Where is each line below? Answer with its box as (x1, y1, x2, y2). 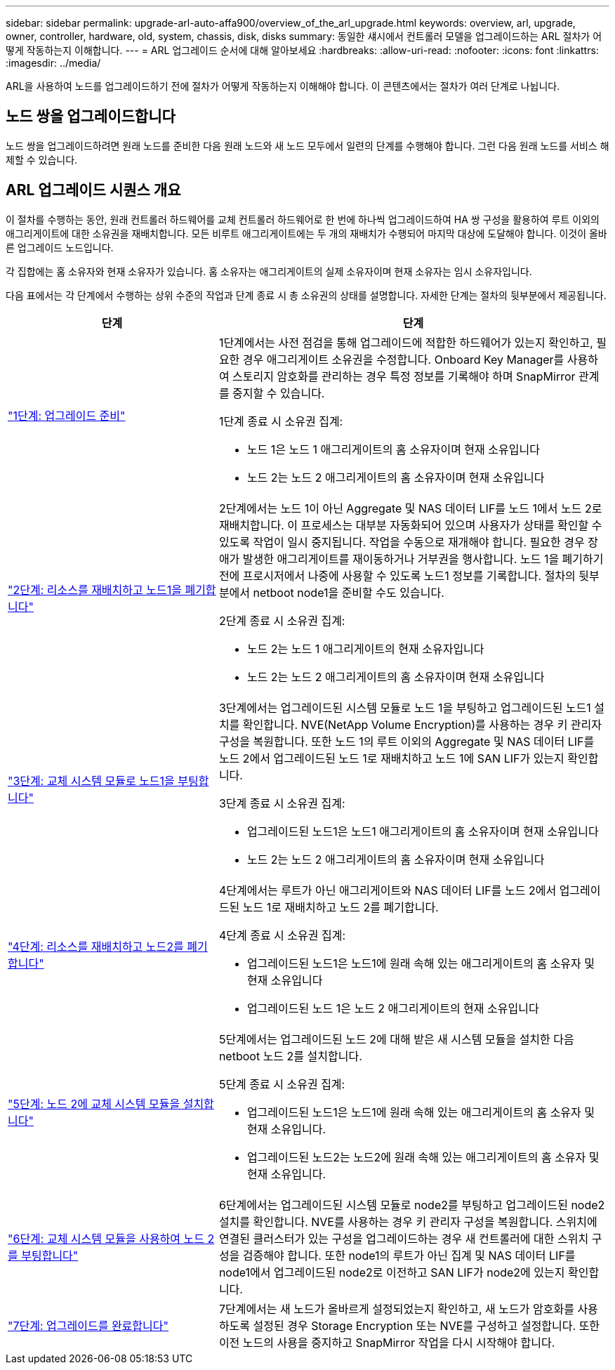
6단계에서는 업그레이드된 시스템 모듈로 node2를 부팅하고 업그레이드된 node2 (218, 1197, 605, 1212)
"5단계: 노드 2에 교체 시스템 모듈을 (8, 1096, 180, 1111)
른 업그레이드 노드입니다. (6, 241, 114, 253)
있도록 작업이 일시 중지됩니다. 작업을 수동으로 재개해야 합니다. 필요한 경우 (218, 534, 585, 549)
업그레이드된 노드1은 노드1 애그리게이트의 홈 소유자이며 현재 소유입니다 (246, 824, 599, 838)
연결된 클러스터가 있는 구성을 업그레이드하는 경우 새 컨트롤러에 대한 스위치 (218, 1231, 589, 1246)
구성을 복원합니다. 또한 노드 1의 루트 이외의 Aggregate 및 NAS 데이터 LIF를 (218, 734, 595, 749)
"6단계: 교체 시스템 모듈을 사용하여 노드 (8, 1231, 205, 1246)
